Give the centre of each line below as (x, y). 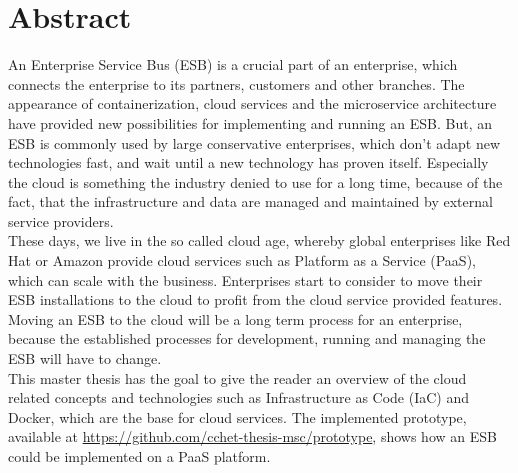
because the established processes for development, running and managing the (247, 338)
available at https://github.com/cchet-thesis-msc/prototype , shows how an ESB (252, 436)
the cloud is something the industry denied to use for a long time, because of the (255, 181)
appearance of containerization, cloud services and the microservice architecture (252, 103)
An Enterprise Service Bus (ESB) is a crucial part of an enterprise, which (233, 64)
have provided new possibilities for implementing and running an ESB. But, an (250, 122)
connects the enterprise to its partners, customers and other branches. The (236, 83)
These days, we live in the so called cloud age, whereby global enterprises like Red (259, 240)
